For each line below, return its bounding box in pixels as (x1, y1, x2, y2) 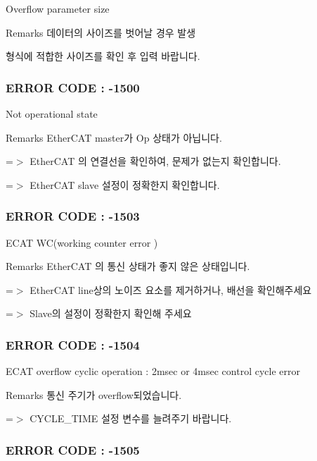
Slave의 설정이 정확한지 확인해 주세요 (30, 306, 192, 321)
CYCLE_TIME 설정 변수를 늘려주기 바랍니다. (30, 411, 232, 426)
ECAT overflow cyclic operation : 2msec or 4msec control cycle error (6, 364, 300, 379)
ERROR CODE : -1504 (6, 336, 140, 353)
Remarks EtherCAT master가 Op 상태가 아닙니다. (6, 130, 222, 145)
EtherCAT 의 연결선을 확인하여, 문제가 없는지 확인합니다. (30, 154, 281, 168)
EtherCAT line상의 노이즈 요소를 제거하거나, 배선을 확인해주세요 (30, 282, 312, 297)
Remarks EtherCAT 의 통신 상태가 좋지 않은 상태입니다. (6, 259, 250, 273)
